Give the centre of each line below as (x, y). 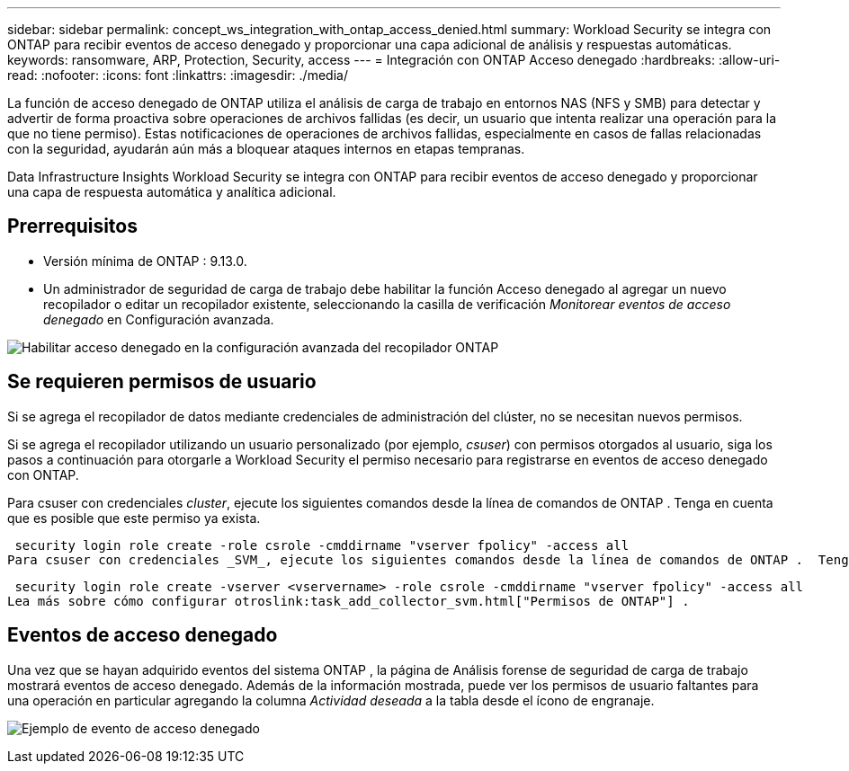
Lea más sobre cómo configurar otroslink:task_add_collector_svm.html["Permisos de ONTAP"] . (349, 601)
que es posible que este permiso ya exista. (134, 518)
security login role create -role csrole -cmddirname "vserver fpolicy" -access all (322, 545)
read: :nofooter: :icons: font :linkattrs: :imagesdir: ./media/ (178, 75)
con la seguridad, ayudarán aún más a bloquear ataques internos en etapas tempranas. (266, 149)
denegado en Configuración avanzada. (159, 319)
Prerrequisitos (72, 226)
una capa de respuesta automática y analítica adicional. (172, 192)
